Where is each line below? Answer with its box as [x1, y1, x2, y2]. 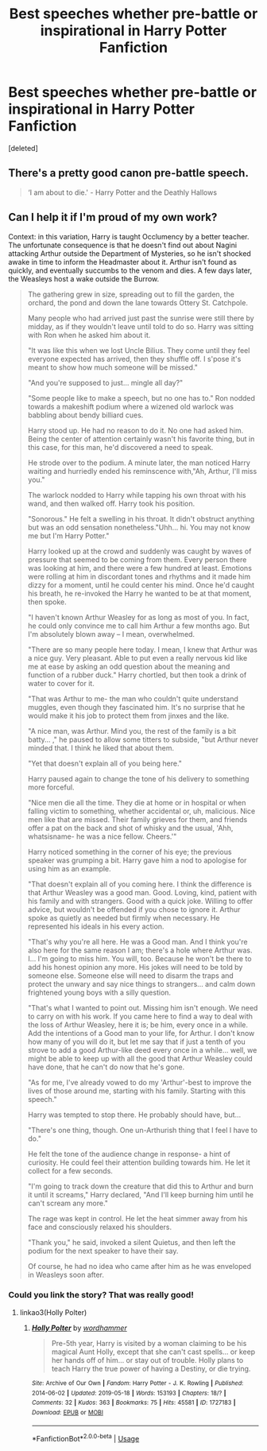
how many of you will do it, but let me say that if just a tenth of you [27, 1037, 246, 1046]
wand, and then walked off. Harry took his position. [27, 499, 195, 508]
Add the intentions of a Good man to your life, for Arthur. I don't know [27, 1028, 255, 1038]
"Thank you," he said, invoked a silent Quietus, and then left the [27, 1237, 236, 1247]
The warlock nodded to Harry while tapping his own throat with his [27, 490, 246, 499]
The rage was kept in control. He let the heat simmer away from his [27, 1213, 248, 1223]
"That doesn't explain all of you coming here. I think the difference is [27, 879, 252, 889]
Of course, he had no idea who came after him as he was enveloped [27, 1261, 252, 1271]
